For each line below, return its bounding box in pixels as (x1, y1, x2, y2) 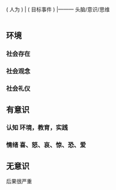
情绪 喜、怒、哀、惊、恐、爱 (6, 141, 87, 149)
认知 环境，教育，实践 (6, 123, 68, 132)
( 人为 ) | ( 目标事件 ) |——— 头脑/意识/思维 (6, 6, 110, 13)
